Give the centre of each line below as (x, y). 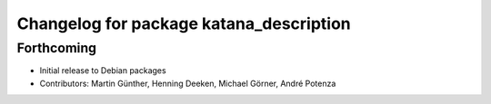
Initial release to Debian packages (103, 71)
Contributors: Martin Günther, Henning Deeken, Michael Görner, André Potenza (188, 83)
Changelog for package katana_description (184, 24)
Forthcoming (57, 48)
